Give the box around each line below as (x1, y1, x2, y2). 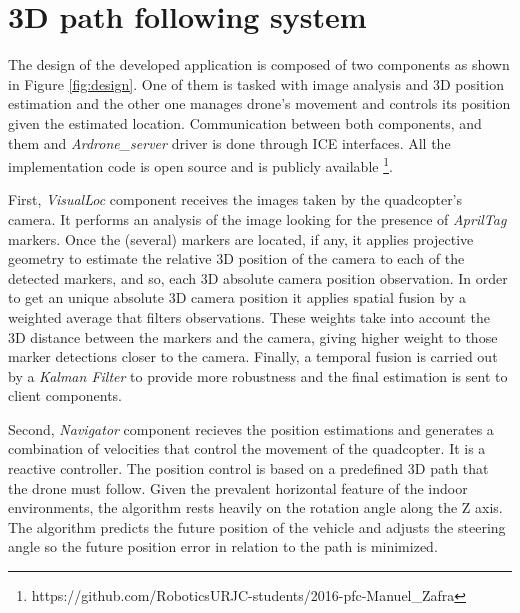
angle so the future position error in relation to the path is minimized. (8, 536, 438, 557)
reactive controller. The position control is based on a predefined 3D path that (8, 458, 489, 479)
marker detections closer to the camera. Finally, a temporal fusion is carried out (8, 346, 498, 367)
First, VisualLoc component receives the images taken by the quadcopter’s (8, 189, 463, 210)
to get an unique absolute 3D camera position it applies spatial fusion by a (8, 287, 466, 308)
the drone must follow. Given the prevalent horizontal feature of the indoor (8, 477, 468, 498)
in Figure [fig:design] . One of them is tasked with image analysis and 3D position (8, 73, 504, 94)
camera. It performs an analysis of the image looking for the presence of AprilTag (8, 208, 507, 229)
